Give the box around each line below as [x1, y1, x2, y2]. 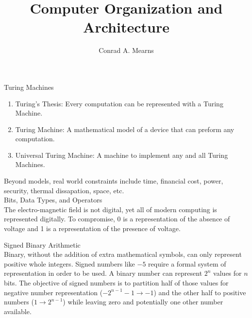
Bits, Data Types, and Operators [4, 195, 102, 205]
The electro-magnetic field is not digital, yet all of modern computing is [4, 204, 217, 214]
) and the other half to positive [153, 287, 246, 297]
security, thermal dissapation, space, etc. [4, 185, 124, 195]
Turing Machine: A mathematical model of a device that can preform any [15, 124, 235, 134]
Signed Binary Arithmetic [4, 239, 81, 250]
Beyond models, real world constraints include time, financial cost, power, [4, 176, 223, 186]
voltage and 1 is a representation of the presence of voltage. [4, 223, 181, 234]
